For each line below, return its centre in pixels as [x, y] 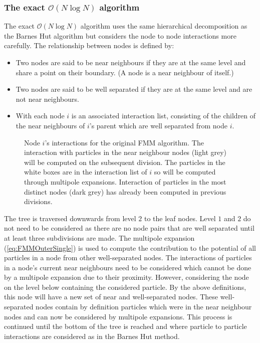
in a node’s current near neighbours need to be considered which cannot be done [128, 267]
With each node [40, 116]
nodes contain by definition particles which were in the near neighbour [144, 307]
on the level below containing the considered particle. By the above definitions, [125, 287]
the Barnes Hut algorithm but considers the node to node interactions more [120, 35]
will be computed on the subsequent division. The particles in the [125, 162]
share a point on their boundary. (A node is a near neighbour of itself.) [125, 72]
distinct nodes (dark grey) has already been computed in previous [125, 191]
